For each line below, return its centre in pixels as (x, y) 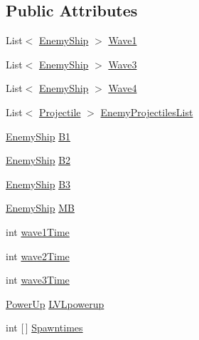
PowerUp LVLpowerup (55, 303)
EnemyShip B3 (38, 184)
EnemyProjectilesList (147, 112)
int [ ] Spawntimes (44, 328)
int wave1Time (38, 231)
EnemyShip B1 (38, 136)
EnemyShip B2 (38, 160)
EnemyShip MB (40, 208)
